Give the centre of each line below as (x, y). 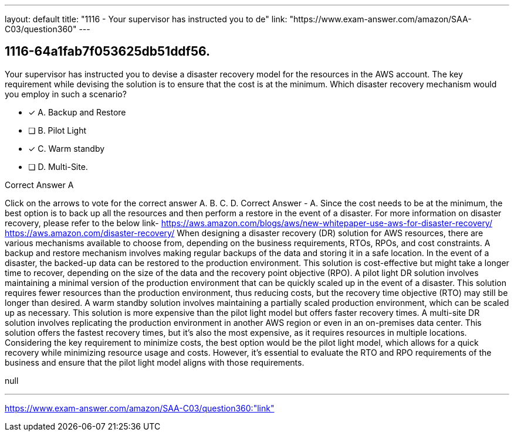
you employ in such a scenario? (66, 94)
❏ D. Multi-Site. (58, 166)
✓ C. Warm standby (67, 148)
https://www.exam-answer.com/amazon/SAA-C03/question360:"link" (140, 408)
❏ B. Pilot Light (58, 130)
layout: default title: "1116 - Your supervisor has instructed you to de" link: (146, 19)
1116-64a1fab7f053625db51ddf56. (108, 52)
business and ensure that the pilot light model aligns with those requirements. (155, 362)
